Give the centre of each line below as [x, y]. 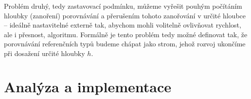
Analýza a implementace [88, 86]
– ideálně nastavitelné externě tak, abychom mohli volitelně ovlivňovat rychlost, [123, 25]
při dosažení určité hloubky [45, 53]
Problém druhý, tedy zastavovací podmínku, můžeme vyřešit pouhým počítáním [123, 6]
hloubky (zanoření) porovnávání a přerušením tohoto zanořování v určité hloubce [125, 15]
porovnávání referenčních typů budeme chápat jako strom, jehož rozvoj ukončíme [125, 44]
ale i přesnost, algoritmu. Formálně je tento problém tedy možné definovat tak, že [126, 34]
